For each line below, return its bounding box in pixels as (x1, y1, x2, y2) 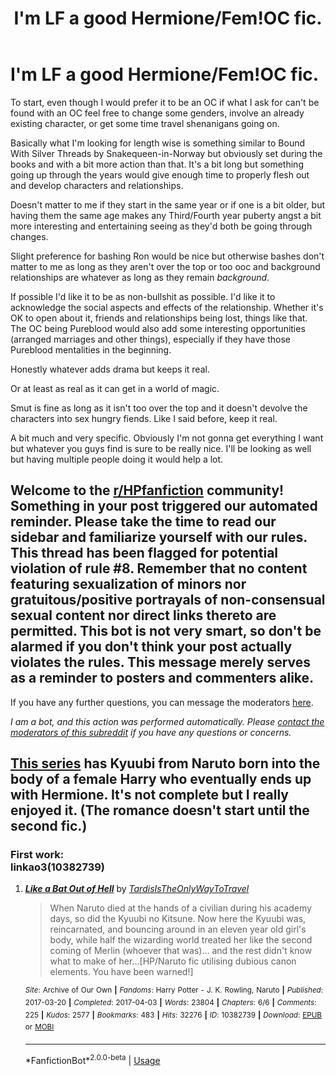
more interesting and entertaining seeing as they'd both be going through (10, 220, 313, 232)
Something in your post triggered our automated (10, 498, 318, 515)
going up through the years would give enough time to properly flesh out (10, 168, 310, 181)
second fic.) (10, 818, 88, 835)
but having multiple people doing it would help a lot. (10, 453, 224, 465)
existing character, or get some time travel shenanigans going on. (10, 117, 280, 129)
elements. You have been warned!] (49, 966, 194, 978)
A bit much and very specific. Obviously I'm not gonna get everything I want (10, 432, 324, 444)
